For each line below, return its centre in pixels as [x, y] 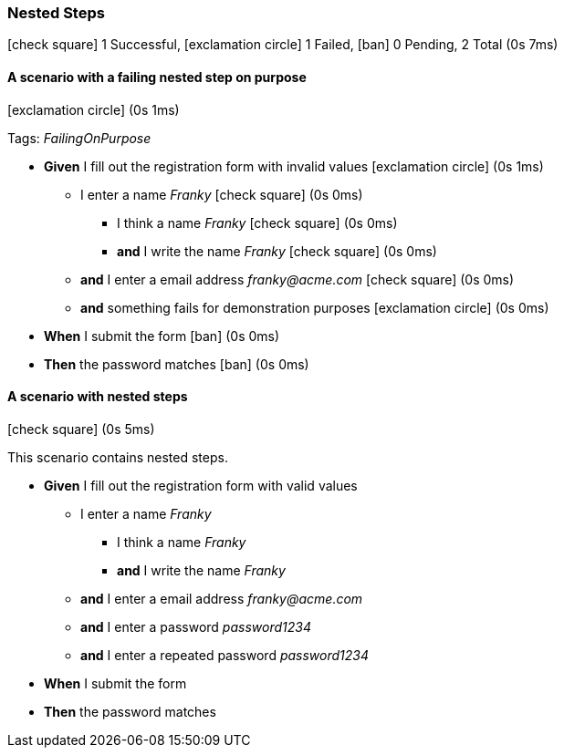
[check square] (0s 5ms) [81, 429]
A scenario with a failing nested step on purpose [157, 77]
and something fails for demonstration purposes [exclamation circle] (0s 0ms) [315, 307]
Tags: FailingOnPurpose [79, 138]
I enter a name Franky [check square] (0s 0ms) [222, 194]
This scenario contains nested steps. [118, 457]
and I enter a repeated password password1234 [225, 655]
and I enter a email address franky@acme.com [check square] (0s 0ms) [298, 279]
